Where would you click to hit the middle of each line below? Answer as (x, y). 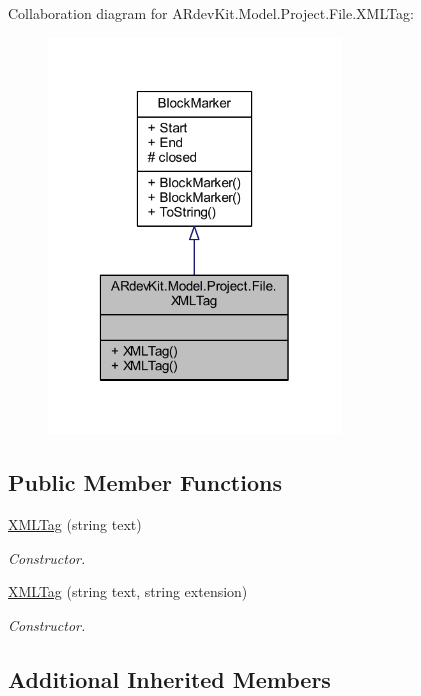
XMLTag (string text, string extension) (128, 591)
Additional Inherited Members (169, 679)
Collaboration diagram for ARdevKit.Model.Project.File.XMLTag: (211, 13)
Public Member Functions (145, 482)
